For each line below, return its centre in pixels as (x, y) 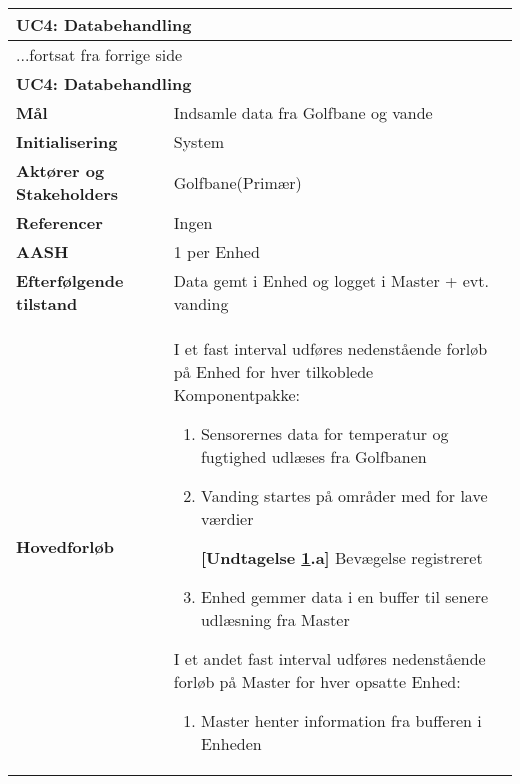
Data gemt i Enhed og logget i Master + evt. (331, 280)
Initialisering (67, 141)
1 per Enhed (216, 251)
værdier (227, 518)
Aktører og (60, 170)
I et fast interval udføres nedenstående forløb (330, 348)
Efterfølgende (70, 280)
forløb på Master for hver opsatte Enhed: (317, 681)
